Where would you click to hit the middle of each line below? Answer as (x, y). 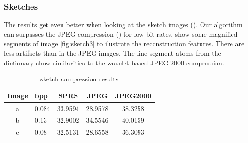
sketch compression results (79, 79)
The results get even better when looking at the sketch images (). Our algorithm (123, 24)
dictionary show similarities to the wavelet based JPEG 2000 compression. (114, 62)
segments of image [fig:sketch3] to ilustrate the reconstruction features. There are (124, 43)
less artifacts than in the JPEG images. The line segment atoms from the (113, 53)
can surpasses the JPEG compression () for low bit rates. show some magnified (121, 34)
